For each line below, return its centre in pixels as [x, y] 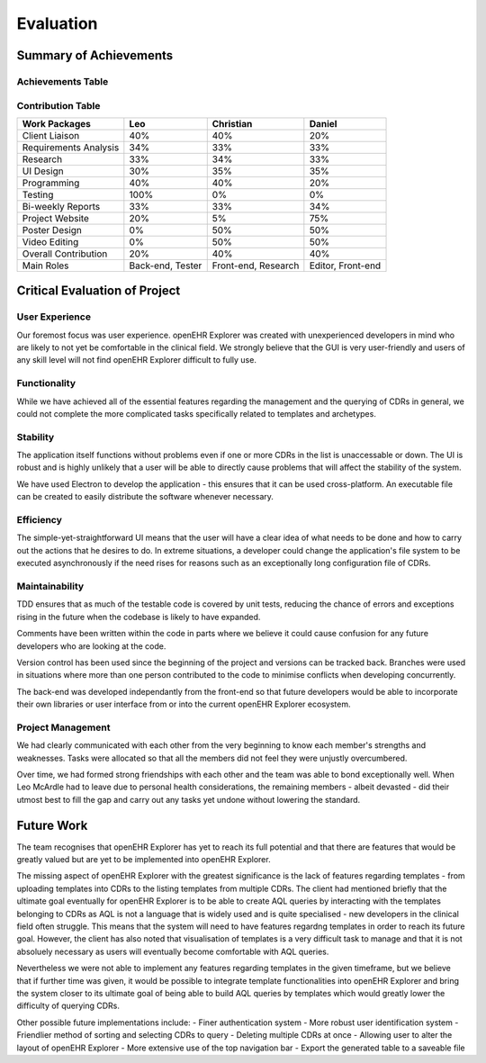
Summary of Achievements [95, 55]
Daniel [323, 123]
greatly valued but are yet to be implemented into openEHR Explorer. [144, 860]
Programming [51, 183]
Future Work [52, 825]
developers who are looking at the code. [91, 646]
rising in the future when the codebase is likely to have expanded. [139, 617]
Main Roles [45, 266]
